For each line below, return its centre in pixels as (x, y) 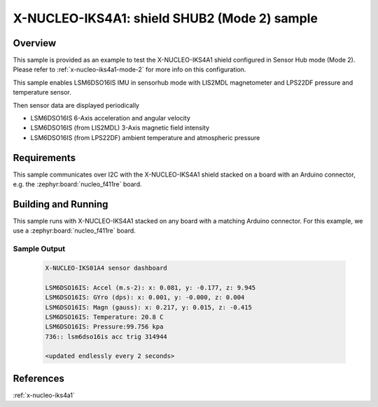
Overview (35, 43)
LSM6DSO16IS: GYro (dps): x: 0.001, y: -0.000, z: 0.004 (145, 297)
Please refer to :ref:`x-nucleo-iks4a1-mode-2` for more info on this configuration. (129, 69)
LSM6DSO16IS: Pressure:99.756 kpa (104, 327)
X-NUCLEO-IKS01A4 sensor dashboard (106, 268)
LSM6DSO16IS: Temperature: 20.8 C (104, 317)
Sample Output (39, 249)
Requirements (44, 158)
